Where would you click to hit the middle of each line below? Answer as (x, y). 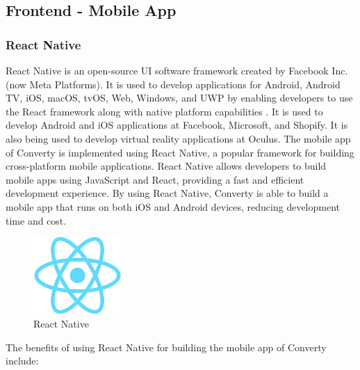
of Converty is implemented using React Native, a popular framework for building (180, 152)
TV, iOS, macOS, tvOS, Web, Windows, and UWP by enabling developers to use (179, 98)
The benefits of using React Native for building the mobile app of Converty (166, 347)
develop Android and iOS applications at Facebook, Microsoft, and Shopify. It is (177, 125)
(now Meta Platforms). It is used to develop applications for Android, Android (173, 84)
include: (22, 361)
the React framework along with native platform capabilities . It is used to (164, 111)
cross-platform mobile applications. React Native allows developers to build (166, 166)
